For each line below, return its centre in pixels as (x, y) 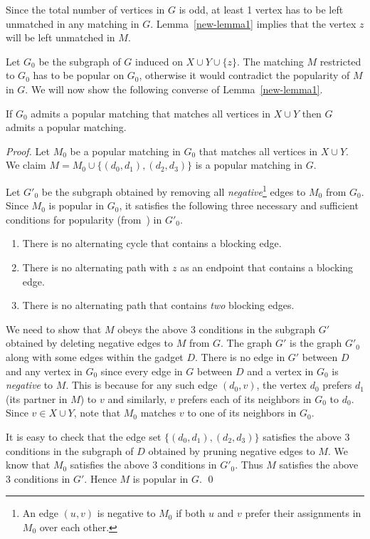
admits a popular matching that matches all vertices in (151, 113)
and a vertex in (280, 371)
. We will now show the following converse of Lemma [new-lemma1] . (174, 89)
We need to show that (54, 329)
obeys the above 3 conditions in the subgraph (217, 329)
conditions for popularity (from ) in (84, 219)
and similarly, (137, 398)
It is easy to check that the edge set (84, 436)
